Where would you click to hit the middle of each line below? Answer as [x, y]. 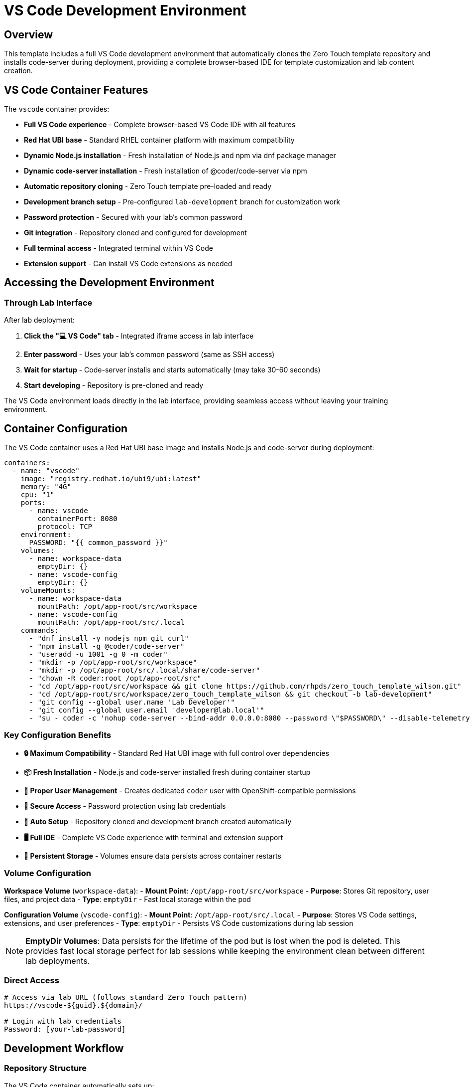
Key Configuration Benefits [58, 735]
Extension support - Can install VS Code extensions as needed [128, 264]
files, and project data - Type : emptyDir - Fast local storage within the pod [127, 899]
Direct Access [32, 980]
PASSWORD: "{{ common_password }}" [98, 543]
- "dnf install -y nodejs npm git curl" [109, 638]
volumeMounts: [48, 591]
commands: [40, 631]
